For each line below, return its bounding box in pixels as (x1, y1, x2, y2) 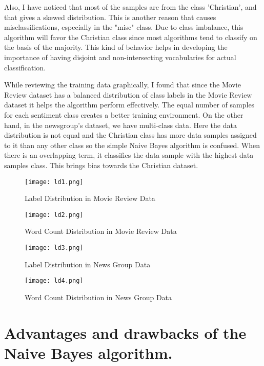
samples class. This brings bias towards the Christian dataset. (4, 159, 198, 170)
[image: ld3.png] (25, 244, 84, 251)
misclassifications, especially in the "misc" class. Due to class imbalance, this (4, 22, 243, 32)
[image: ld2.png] (25, 211, 84, 218)
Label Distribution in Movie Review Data (25, 193, 155, 204)
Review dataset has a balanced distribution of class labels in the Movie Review (4, 89, 252, 100)
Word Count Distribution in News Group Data (25, 291, 172, 302)
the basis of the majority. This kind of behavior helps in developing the (4, 42, 228, 52)
